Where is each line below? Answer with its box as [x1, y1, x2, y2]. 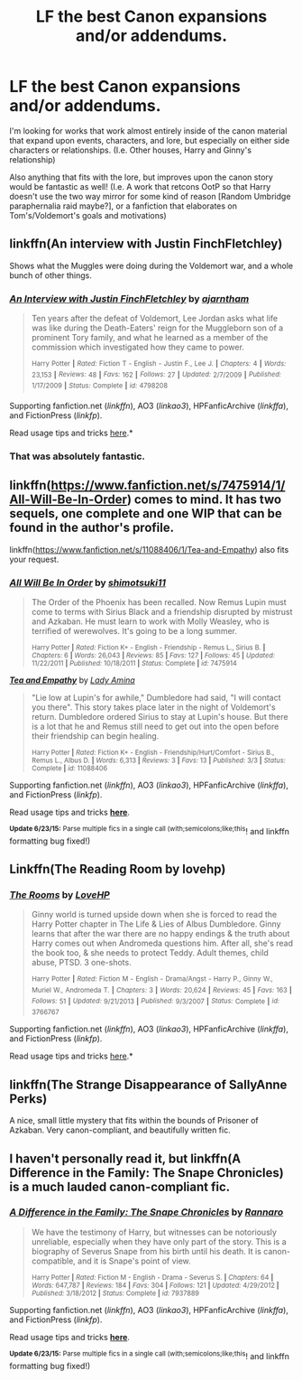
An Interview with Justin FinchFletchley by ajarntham [9, 292, 250, 304]
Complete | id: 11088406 [31, 764, 108, 773]
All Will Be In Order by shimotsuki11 [9, 576, 167, 589]
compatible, [31, 1255, 77, 1266]
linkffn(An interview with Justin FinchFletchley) [9, 237, 283, 252]
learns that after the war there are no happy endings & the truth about [31, 928, 290, 939]
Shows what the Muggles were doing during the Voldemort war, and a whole [9, 260, 294, 271]
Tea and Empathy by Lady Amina [9, 675, 135, 685]
